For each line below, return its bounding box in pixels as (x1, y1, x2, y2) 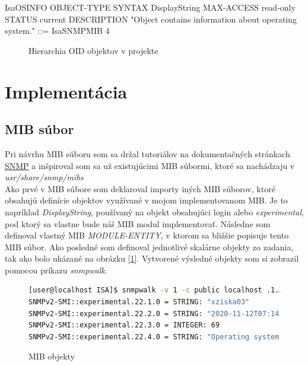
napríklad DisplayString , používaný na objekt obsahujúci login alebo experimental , (5, 205, 304, 218)
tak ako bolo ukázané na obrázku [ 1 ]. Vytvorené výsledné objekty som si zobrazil (5, 252, 299, 265)
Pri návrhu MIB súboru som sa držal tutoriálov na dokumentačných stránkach (5, 147, 290, 160)
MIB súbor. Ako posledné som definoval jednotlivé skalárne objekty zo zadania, (5, 240, 294, 253)
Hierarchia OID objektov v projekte (28, 44, 158, 56)
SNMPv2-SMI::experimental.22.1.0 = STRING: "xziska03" (28, 298, 250, 307)
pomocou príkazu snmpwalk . (5, 263, 107, 276)
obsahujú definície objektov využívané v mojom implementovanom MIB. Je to (5, 194, 288, 206)
